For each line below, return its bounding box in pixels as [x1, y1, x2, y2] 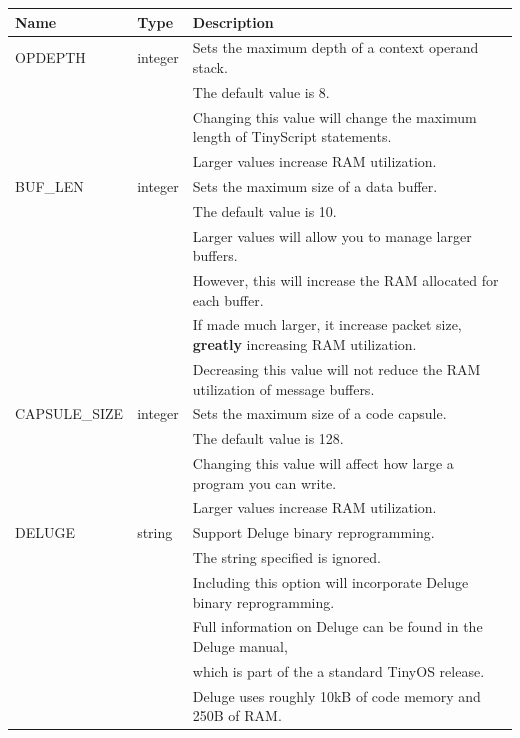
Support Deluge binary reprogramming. [192, 522, 435, 543]
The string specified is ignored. [192, 547, 381, 568]
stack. [192, 56, 228, 77]
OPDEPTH [15, 47, 86, 68]
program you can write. [192, 472, 337, 493]
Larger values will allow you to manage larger [192, 225, 472, 246]
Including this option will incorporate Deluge [192, 572, 469, 592]
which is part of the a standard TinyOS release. [192, 660, 485, 681]
